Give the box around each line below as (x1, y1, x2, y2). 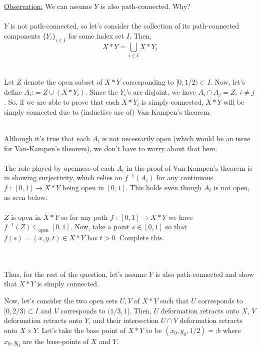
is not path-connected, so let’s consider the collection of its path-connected (10, 21, 239, 31)
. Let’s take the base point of (37, 324, 126, 335)
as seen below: (4, 192, 47, 202)
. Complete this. (115, 232, 164, 243)
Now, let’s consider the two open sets (4, 295, 118, 306)
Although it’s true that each (4, 133, 90, 143)
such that (160, 295, 189, 306)
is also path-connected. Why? (100, 1, 190, 11)
